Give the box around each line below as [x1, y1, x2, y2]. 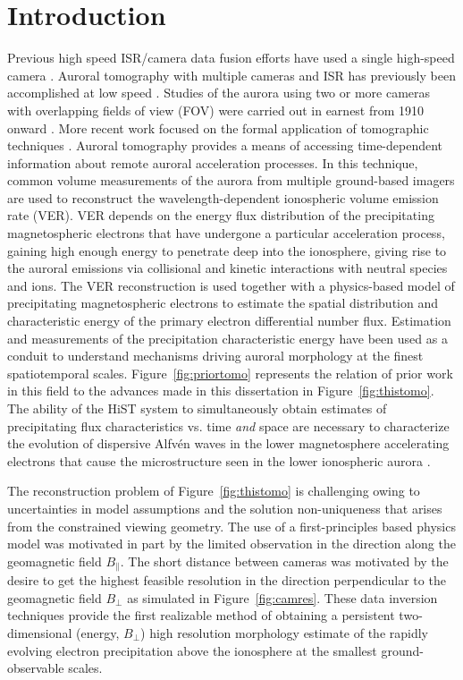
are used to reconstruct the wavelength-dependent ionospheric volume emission [7, 188, 439, 207]
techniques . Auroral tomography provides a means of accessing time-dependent [7, 136, 443, 155]
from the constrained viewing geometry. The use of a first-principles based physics [7, 516, 456, 535]
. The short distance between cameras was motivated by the [120, 551, 449, 570]
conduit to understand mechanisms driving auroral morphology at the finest [7, 346, 424, 365]
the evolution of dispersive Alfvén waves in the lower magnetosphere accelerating [7, 434, 450, 453]
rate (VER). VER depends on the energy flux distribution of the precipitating [7, 206, 434, 225]
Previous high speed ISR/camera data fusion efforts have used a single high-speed [7, 48, 455, 67]
